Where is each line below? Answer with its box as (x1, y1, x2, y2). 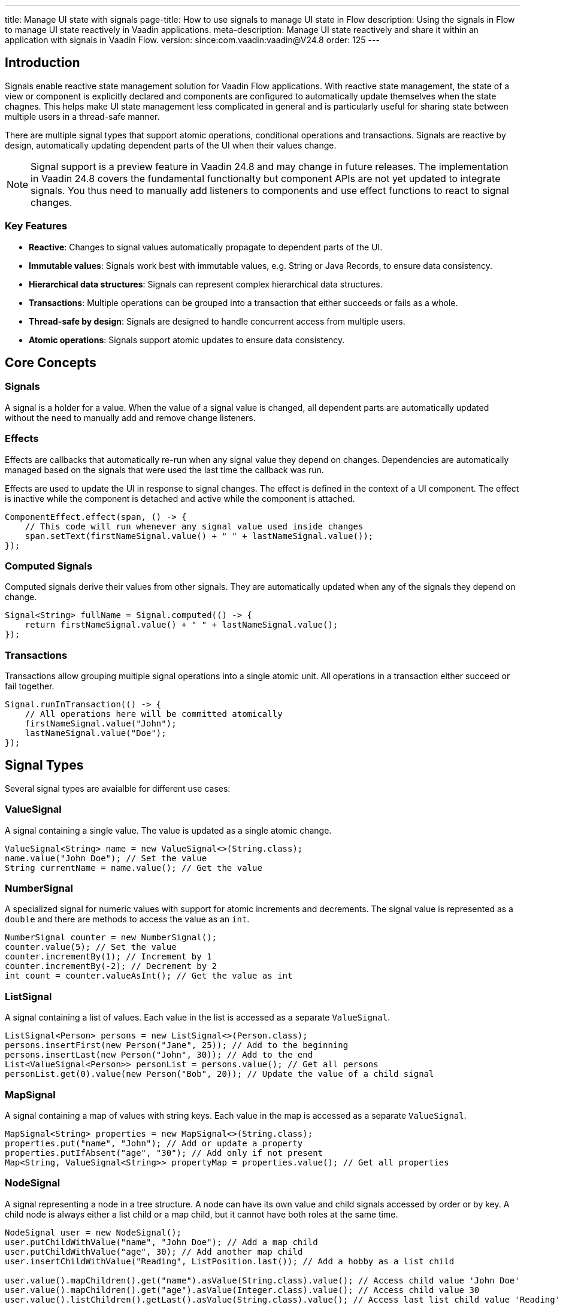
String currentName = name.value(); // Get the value (5, 862, 262, 873)
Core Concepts (5, 355, 96, 371)
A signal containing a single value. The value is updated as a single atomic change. (5, 825, 332, 835)
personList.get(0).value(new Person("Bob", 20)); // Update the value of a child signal (5, 1069, 434, 1079)
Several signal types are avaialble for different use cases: (5, 783, 231, 794)
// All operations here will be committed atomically (25, 709, 283, 719)
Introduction (5, 55, 80, 71)
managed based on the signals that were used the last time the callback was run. (5, 464, 324, 475)
